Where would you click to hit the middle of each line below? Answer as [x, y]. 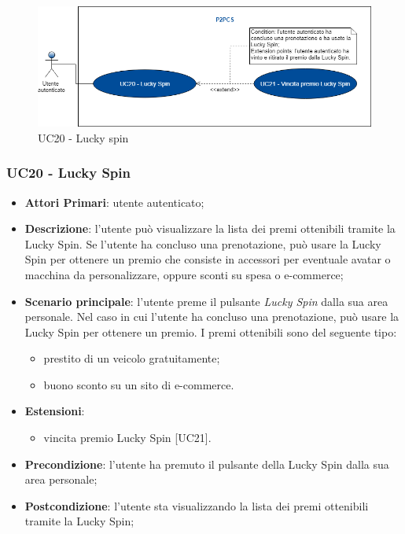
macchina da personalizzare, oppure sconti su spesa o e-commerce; [184, 274]
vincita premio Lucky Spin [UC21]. [127, 438]
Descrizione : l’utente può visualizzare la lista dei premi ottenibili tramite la [210, 228]
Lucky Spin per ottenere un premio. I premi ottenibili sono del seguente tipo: [211, 331]
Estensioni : [55, 411]
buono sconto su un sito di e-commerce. [139, 384]
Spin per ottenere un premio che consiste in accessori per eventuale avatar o [208, 259]
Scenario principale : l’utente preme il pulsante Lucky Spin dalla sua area [206, 301]
